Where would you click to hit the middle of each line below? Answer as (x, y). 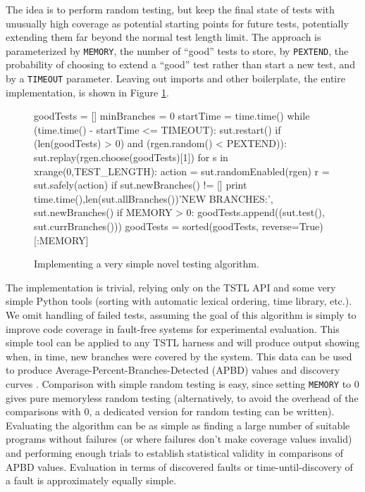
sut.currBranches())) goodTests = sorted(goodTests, (147, 226)
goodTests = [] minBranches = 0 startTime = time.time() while (172, 116)
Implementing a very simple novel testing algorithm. (147, 264)
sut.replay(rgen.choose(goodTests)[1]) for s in (131, 157)
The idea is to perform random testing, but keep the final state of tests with (170, 9)
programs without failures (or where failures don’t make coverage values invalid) (179, 439)
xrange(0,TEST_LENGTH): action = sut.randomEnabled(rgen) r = (182, 171)
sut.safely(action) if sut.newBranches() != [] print (141, 185)
